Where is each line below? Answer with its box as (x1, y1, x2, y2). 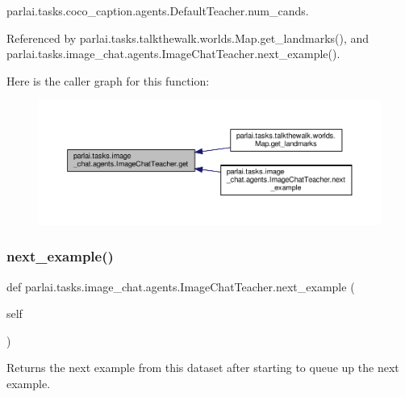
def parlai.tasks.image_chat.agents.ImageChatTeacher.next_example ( (6, 278, 355, 295)
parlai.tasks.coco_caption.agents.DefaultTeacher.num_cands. (6, 2, 309, 19)
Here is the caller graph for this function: (6, 72, 210, 89)
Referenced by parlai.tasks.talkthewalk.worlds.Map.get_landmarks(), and (6, 29, 370, 46)
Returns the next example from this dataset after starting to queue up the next (6, 359, 399, 376)
